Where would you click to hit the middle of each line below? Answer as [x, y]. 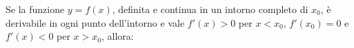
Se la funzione [35, 9]
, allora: [117, 36]
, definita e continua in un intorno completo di [210, 9]
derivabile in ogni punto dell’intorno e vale [95, 22]
